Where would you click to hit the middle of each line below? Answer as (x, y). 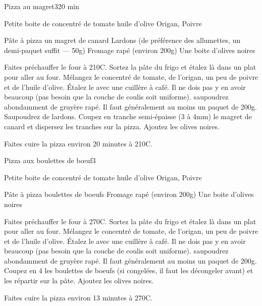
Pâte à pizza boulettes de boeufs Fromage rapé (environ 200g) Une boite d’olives (129, 194)
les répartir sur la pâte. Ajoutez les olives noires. (79, 280)
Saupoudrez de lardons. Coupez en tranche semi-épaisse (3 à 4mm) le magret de (128, 116)
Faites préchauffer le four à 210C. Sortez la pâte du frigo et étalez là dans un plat (130, 67)
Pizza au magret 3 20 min (42, 6)
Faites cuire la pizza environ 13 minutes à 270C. (78, 297)
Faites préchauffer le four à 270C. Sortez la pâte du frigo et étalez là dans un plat (130, 221)
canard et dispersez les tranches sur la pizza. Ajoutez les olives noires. (112, 126)
